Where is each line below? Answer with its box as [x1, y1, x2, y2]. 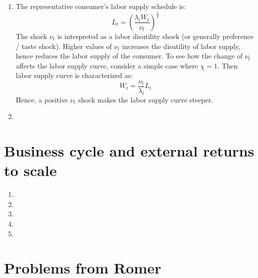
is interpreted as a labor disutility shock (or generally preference [57, 30, 254, 41]
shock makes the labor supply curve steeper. [78, 94, 213, 104]
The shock [15, 30, 47, 41]
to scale [4, 160, 57, 180]
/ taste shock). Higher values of [15, 40, 112, 51]
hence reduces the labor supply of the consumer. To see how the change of [15, 50, 243, 61]
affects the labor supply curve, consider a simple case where [15, 60, 198, 70]
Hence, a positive [15, 94, 68, 104]
